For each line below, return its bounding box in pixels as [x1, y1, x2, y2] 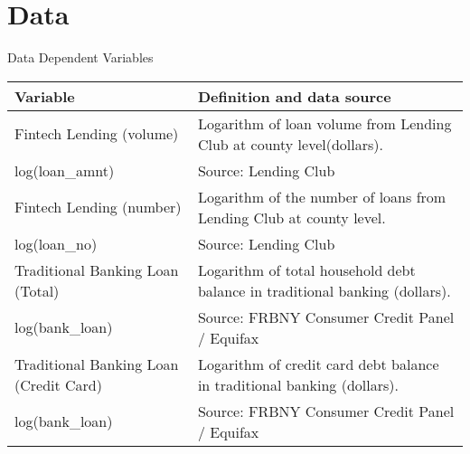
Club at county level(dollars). [197, 133, 383, 155]
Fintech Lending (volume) [14, 123, 179, 145]
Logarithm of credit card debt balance [197, 353, 439, 374]
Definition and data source [197, 85, 391, 107]
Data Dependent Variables [7, 48, 154, 67]
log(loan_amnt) [14, 159, 115, 181]
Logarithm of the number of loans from [197, 185, 446, 207]
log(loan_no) [14, 232, 98, 254]
